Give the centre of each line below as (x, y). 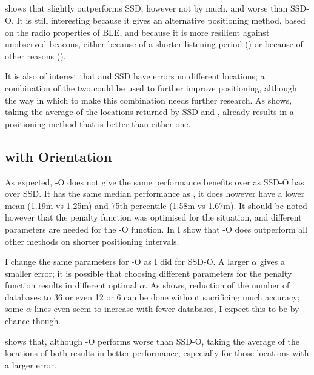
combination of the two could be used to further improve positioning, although (151, 88)
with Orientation (58, 156)
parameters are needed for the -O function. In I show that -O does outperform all (156, 229)
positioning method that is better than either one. (98, 123)
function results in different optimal (71, 285)
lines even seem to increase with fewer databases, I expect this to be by (167, 309)
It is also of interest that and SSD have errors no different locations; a (135, 76)
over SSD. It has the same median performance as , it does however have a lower (155, 194)
